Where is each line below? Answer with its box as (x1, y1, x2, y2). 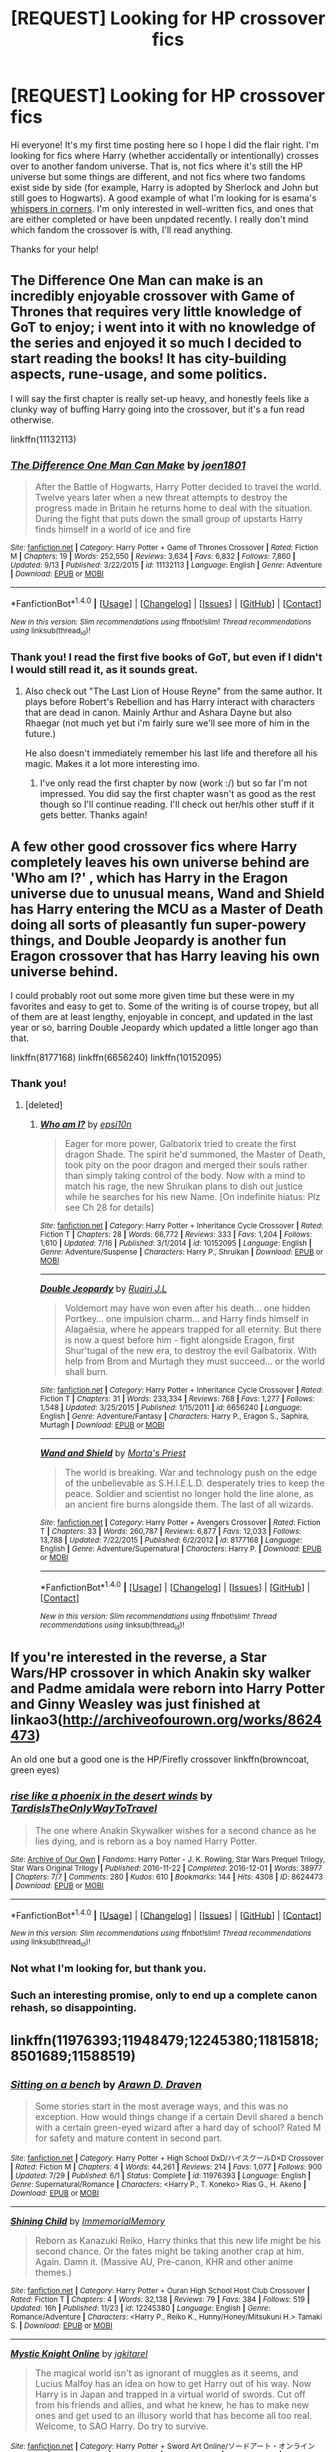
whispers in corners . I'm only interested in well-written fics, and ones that (10, 202, 314, 214)
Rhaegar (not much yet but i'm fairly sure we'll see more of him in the (24, 717, 310, 729)
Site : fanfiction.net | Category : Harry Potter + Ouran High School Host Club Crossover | (10, 2286, 310, 2296)
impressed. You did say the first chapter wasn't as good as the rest (39, 788, 317, 800)
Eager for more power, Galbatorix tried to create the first (64, 1138, 297, 1150)
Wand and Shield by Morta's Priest (39, 1447, 187, 1459)
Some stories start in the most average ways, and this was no (34, 2100, 289, 2112)
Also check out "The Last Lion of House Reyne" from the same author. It (24, 685, 323, 697)
